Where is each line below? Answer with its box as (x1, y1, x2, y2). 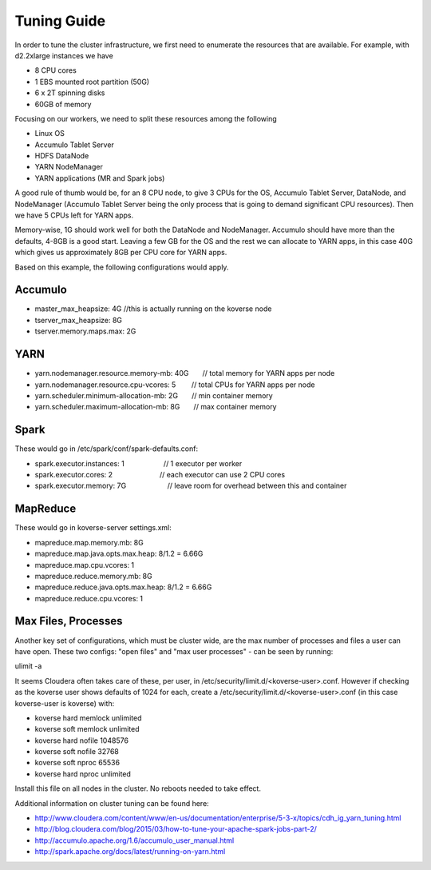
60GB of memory (34, 99, 92, 109)
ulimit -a (14, 661, 42, 671)
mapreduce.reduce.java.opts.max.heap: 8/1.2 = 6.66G (34, 582, 212, 592)
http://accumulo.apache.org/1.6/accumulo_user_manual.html (34, 836, 235, 845)
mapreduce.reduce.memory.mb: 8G (34, 571, 152, 581)
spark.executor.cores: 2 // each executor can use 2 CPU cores (34, 470, 286, 480)
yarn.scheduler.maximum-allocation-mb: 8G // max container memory (34, 402, 277, 412)
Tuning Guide (14, 12, 106, 30)
